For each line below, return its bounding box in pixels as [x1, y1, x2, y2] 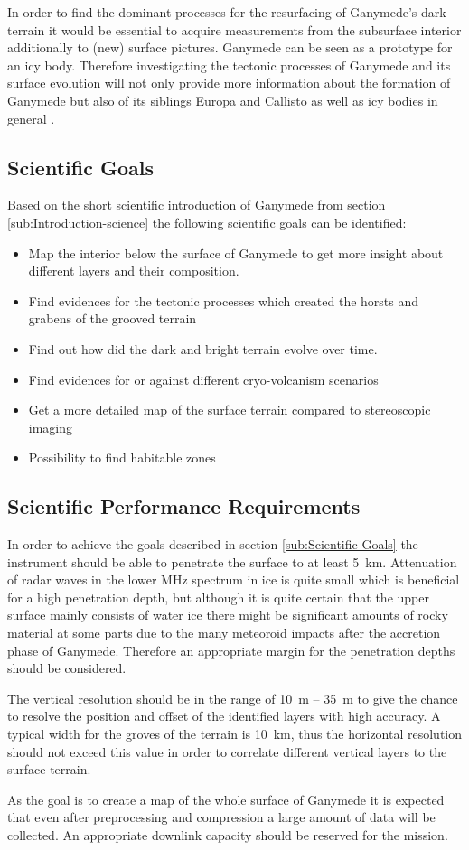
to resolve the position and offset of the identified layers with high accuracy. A [7, 706, 441, 725]
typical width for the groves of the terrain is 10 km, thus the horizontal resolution [7, 724, 463, 743]
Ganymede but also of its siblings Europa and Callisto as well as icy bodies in [7, 90, 438, 109]
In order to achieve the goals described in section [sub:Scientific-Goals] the [7, 535, 418, 554]
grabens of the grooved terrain [28, 309, 197, 328]
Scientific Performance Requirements [7, 492, 361, 520]
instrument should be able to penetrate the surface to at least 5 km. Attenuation [7, 552, 457, 571]
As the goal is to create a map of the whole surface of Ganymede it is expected [7, 789, 445, 808]
